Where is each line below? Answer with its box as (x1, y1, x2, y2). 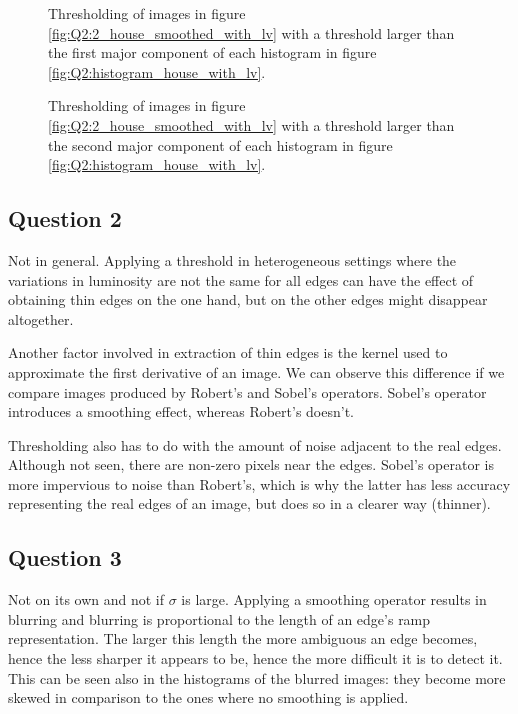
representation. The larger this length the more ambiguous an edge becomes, (8, 628, 478, 649)
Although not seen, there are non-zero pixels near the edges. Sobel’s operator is (8, 454, 494, 475)
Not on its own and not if (8, 589, 165, 610)
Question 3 (8, 542, 122, 573)
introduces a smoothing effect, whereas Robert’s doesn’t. (8, 401, 355, 422)
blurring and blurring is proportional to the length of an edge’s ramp (8, 608, 431, 629)
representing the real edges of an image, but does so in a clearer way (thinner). (8, 493, 491, 514)
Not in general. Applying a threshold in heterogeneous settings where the (8, 249, 457, 270)
